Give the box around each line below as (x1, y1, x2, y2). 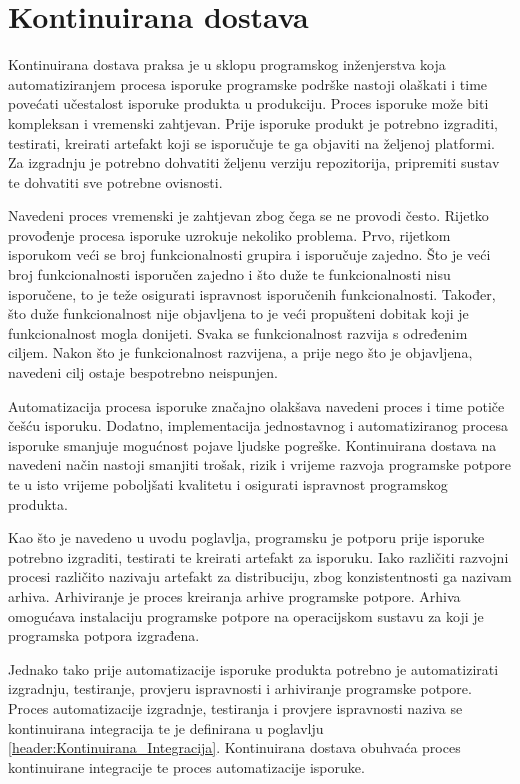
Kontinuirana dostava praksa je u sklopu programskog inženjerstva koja (8, 54, 446, 75)
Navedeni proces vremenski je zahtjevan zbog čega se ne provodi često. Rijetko (8, 205, 489, 226)
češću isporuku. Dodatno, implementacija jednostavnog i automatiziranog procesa (8, 415, 508, 436)
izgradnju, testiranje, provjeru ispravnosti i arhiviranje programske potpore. (8, 678, 472, 699)
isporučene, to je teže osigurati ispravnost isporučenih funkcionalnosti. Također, (8, 283, 496, 304)
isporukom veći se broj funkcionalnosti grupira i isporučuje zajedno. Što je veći (8, 244, 491, 265)
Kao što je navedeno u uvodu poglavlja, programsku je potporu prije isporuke (8, 527, 485, 548)
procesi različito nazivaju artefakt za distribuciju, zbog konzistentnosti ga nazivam (8, 566, 512, 587)
